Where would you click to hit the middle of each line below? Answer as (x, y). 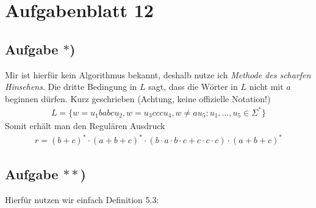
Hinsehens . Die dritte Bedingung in (71, 87)
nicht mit (266, 87)
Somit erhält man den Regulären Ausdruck (85, 125)
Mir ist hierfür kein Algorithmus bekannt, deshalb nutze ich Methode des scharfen (158, 74)
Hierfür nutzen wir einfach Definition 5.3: (82, 200)
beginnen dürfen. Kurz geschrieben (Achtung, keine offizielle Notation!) (138, 98)
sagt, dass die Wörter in (193, 87)
